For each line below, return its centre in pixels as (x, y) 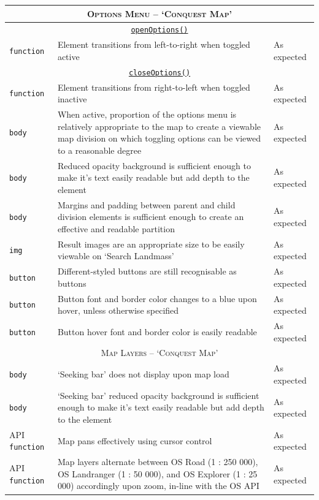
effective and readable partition (116, 228)
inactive (72, 99)
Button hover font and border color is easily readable (157, 331)
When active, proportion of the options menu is (147, 114)
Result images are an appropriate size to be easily (151, 244)
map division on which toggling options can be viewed (159, 138)
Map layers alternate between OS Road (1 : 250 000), (158, 462)
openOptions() (159, 30)
